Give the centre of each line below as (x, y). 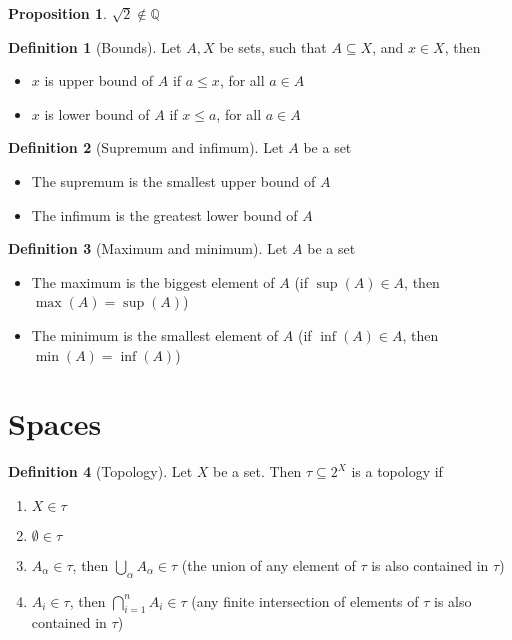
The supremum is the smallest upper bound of (173, 180)
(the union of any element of (268, 564)
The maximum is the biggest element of (153, 281)
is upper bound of (99, 80)
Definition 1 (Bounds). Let (95, 46)
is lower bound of (97, 113)
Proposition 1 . (57, 13)
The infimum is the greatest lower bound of (164, 214)
